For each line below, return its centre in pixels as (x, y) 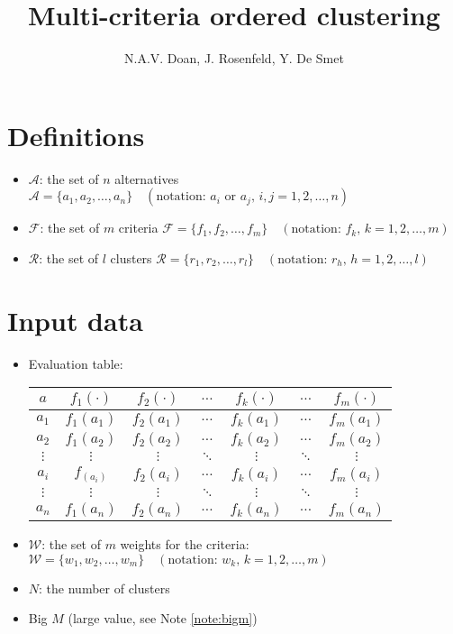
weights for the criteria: (185, 544)
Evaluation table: (76, 363)
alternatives (147, 178)
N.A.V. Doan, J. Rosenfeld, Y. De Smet (234, 58)
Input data (75, 320)
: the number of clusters (104, 588)
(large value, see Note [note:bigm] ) (163, 618)
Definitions (76, 135)
